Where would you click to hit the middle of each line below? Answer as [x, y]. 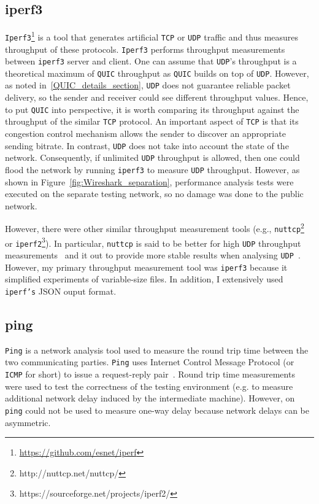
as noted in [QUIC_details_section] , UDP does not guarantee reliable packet [148, 85]
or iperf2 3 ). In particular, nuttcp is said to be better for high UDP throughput [153, 242]
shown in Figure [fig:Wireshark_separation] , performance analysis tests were [149, 181]
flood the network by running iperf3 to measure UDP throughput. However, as [152, 169]
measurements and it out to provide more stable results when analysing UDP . [153, 255]
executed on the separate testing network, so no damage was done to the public [154, 194]
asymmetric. [28, 422]
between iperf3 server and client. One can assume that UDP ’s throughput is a [151, 61]
